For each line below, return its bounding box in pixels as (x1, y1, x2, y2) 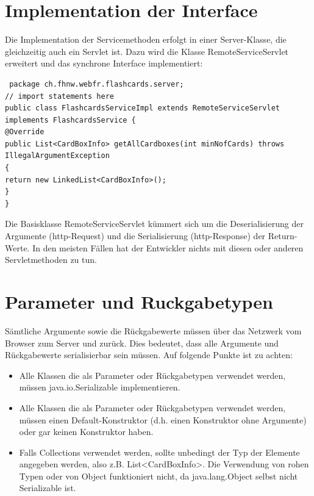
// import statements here (5, 92, 114, 101)
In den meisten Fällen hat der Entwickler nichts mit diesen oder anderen (32, 241, 304, 254)
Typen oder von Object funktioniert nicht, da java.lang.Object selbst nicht (19, 469, 298, 482)
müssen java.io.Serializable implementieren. (19, 381, 180, 394)
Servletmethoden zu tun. (5, 253, 97, 266)
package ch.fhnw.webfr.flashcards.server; (9, 79, 184, 88)
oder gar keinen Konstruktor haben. (19, 425, 154, 438)
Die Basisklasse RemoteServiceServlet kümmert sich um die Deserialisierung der (5, 217, 304, 230)
